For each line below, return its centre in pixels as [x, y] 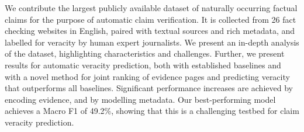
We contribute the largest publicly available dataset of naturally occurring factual [151, 8]
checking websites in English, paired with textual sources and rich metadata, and [150, 31]
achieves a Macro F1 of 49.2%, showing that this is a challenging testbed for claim [152, 111]
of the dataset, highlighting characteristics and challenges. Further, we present [145, 53]
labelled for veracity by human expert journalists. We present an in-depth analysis [152, 42]
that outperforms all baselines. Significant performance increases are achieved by [149, 88]
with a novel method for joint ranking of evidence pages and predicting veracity [147, 76]
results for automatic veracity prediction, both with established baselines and [143, 65]
